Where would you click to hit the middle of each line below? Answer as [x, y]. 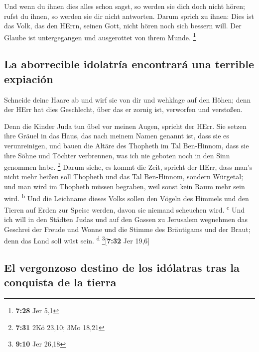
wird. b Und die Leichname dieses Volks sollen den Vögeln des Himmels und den [127, 197]
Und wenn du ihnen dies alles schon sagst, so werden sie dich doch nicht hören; [125, 6]
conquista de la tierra [60, 282]
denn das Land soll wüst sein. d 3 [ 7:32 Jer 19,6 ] [77, 240]
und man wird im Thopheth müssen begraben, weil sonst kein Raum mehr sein [125, 186]
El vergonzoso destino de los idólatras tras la [122, 267]
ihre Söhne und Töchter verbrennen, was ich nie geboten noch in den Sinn [117, 155]
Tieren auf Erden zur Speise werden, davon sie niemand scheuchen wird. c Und [124, 209]
